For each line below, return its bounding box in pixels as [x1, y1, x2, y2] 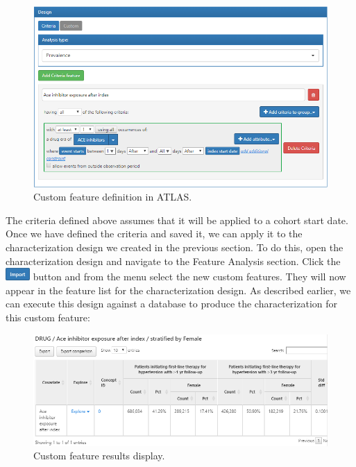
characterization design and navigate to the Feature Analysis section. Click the [6, 253, 341, 268]
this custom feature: [6, 309, 90, 324]
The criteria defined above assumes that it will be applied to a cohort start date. [6, 212, 348, 227]
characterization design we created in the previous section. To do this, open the [6, 240, 344, 255]
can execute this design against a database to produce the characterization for [6, 296, 338, 311]
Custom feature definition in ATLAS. [33, 189, 192, 204]
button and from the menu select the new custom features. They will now [33, 269, 346, 284]
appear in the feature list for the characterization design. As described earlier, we [6, 282, 351, 297]
